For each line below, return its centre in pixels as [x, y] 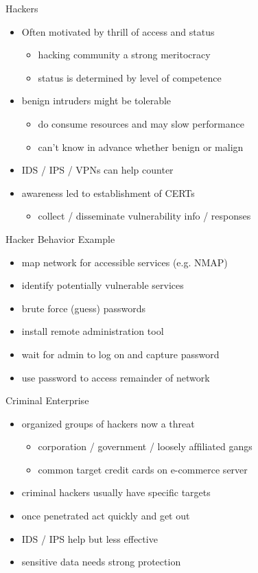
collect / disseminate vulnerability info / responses [144, 216]
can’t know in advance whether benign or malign [141, 147]
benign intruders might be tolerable [96, 101]
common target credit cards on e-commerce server [143, 469]
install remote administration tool [93, 331]
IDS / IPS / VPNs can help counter [97, 170]
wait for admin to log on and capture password [120, 354]
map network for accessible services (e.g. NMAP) [125, 262]
